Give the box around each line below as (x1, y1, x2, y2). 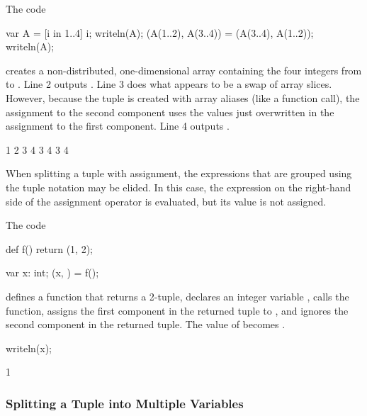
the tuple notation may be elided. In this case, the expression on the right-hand (6, 179, 351, 194)
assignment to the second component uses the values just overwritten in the (6, 104, 334, 119)
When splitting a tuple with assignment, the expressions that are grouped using (6, 166, 352, 181)
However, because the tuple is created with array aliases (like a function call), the (6, 90, 360, 105)
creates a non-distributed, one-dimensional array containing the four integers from (6, 62, 362, 77)
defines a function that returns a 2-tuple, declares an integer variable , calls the (6, 288, 349, 303)
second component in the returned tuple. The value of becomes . (6, 317, 286, 332)
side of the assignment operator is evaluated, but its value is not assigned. (6, 193, 327, 208)
